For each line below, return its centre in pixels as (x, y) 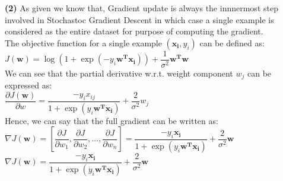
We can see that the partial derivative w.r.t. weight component (119, 73)
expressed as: (28, 85)
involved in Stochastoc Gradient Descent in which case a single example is (139, 19)
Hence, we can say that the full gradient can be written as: (112, 120)
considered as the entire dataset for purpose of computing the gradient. (134, 31)
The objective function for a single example (83, 42)
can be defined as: (232, 42)
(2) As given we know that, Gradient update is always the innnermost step (141, 8)
